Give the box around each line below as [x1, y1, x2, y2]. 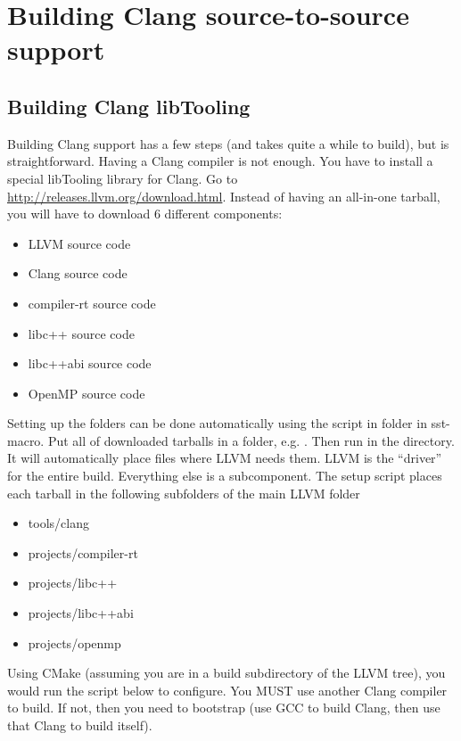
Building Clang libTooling [7, 92, 251, 119]
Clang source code [28, 264, 128, 283]
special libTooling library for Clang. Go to [7, 169, 238, 187]
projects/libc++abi [28, 604, 134, 622]
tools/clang [28, 514, 89, 532]
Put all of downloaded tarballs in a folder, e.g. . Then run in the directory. [47, 431, 455, 449]
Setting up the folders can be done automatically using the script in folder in [7, 414, 427, 432]
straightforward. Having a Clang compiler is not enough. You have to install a [7, 152, 433, 170]
